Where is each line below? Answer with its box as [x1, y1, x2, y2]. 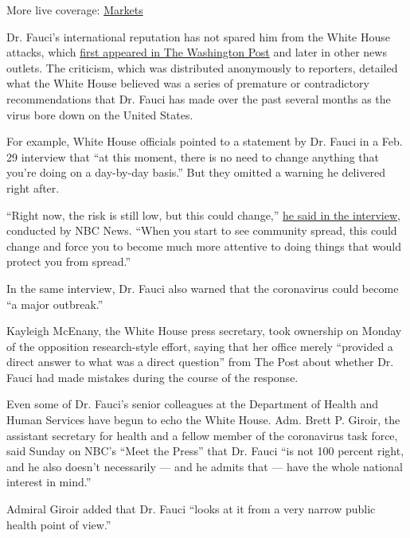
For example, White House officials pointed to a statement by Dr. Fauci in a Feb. [6, 133, 403, 150]
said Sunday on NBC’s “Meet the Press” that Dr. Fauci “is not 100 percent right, [6, 442, 404, 459]
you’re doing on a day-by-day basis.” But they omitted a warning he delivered [6, 164, 386, 181]
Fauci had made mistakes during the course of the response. [6, 368, 299, 385]
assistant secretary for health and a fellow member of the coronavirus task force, [6, 427, 398, 443]
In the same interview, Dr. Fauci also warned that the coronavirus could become [6, 279, 399, 296]
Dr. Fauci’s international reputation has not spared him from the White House [6, 28, 390, 45]
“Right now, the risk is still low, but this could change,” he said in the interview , [6, 206, 400, 223]
